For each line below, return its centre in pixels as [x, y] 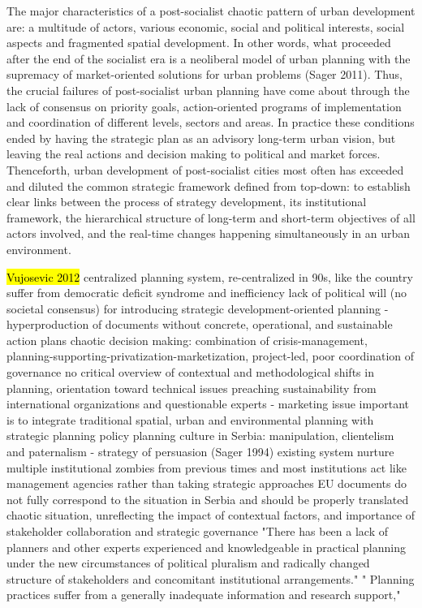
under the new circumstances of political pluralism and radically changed [188, 563]
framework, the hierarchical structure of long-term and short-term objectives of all [211, 217]
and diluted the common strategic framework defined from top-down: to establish [209, 185]
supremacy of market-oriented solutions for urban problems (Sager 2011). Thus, [205, 74]
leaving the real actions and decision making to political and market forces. [194, 154]
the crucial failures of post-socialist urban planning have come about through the [208, 90]
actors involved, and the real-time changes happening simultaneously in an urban [209, 233]
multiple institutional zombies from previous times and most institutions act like [207, 467]
